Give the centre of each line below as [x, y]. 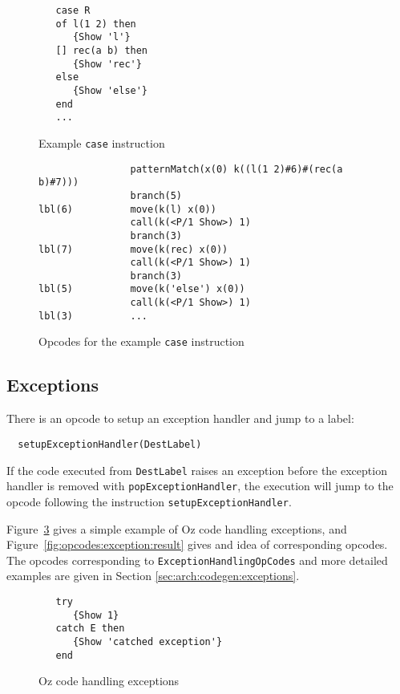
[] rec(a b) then [102, 50]
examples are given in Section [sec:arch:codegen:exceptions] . [153, 576]
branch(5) [156, 195]
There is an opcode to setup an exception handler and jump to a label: [180, 418]
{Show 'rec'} [107, 64]
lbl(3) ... [93, 316]
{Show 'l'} [101, 37]
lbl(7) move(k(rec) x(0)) [133, 249]
